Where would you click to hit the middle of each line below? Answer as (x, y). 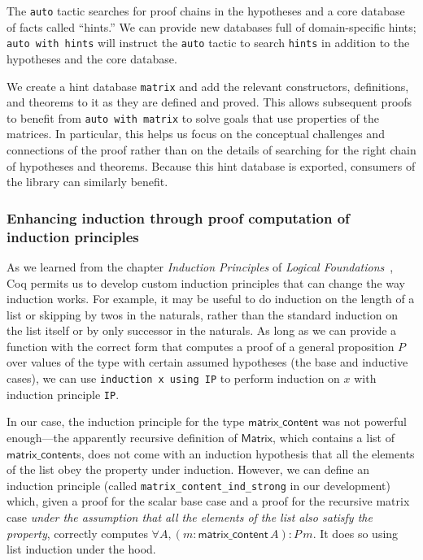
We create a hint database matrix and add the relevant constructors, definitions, (208, 86)
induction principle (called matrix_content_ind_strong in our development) (198, 485)
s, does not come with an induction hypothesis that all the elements (246, 453)
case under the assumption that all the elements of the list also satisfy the (190, 517)
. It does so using (355, 533)
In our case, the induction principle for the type (126, 421)
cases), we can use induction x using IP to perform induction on (173, 378)
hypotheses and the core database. (92, 58)
